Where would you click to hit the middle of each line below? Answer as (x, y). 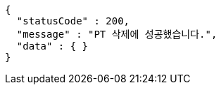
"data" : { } (52, 46)
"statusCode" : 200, (73, 21)
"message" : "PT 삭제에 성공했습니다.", (117, 34)
